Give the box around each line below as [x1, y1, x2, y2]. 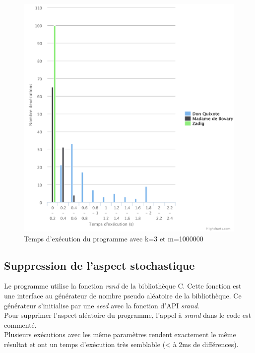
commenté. [4, 319, 37, 330]
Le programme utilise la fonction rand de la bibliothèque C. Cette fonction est [4, 281, 242, 291]
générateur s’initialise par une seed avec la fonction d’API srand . [4, 300, 199, 310]
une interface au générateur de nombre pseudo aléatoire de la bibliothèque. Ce [4, 290, 242, 300]
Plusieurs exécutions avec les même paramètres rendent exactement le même [4, 329, 236, 340]
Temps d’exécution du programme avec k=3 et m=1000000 [24, 233, 203, 243]
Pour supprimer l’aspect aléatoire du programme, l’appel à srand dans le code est [4, 310, 252, 320]
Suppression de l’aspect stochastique [4, 257, 195, 273]
